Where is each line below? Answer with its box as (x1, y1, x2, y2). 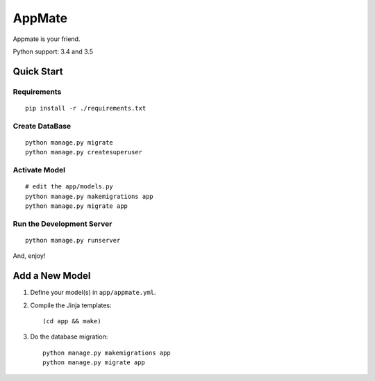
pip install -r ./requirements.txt (25, 104, 147, 112)
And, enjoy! (12, 252, 46, 260)
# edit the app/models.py (25, 183, 114, 190)
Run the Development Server (12, 219, 112, 229)
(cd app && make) (42, 317, 101, 325)
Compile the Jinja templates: (30, 301, 112, 309)
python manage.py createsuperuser (25, 148, 142, 156)
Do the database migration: (30, 332, 108, 341)
